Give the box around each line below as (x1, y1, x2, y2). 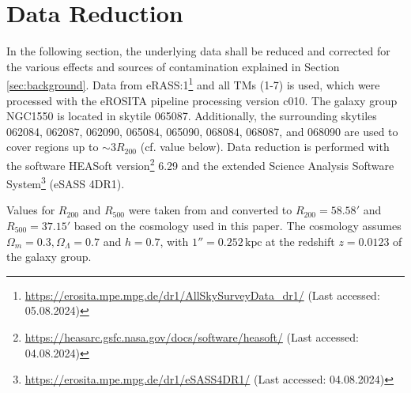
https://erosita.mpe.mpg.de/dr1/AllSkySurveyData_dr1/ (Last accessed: (25, 286, 380, 303)
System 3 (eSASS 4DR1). (6, 173, 125, 191)
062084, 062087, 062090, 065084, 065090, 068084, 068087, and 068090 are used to (6, 123, 398, 139)
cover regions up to (6, 138, 99, 155)
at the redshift (266, 232, 335, 249)
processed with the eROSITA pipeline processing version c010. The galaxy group (6, 92, 398, 108)
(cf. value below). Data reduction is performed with (140, 138, 390, 155)
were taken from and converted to (128, 202, 292, 218)
